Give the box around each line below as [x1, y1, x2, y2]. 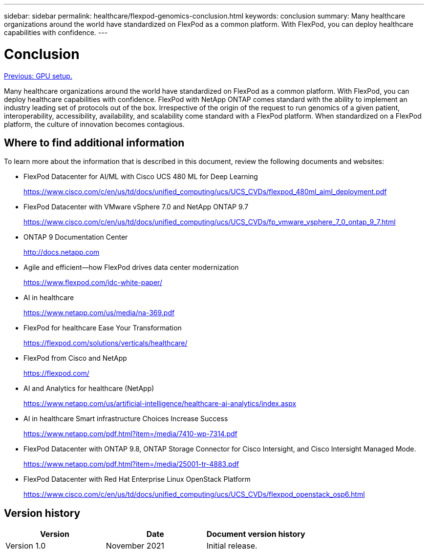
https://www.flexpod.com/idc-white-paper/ [23, 278, 162, 287]
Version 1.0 [5, 541, 46, 551]
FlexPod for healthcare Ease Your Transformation [23, 324, 182, 332]
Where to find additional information [4, 136, 185, 149]
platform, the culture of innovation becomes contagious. [4, 120, 185, 128]
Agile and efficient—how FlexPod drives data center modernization [23, 263, 239, 272]
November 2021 [106, 541, 164, 551]
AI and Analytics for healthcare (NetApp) [23, 384, 154, 393]
